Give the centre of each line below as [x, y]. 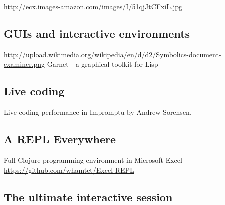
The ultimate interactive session [88, 196]
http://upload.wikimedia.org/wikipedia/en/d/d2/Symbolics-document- [112, 54]
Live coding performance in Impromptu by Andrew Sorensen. [98, 112]
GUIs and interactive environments [97, 33]
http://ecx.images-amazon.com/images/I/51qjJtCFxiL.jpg [93, 6]
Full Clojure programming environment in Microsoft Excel [93, 159]
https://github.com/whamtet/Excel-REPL [69, 169]
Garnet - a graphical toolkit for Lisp [103, 64]
